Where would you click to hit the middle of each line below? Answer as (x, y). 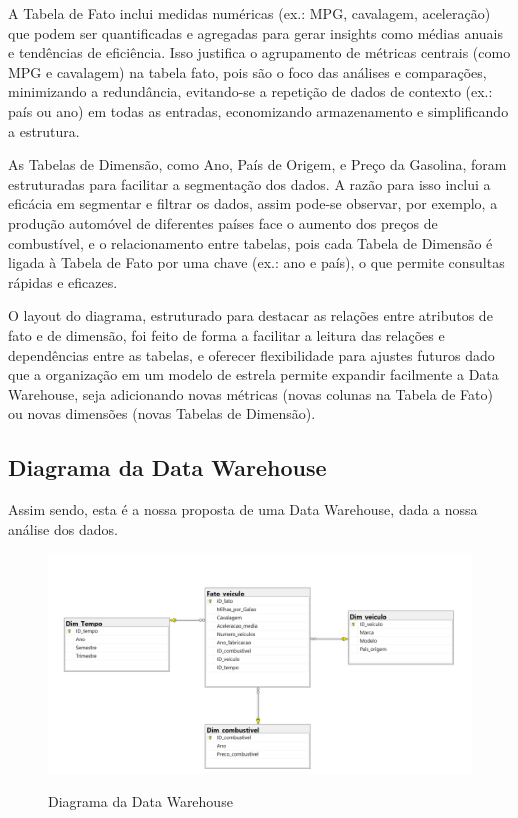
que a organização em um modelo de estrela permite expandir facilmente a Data (253, 374)
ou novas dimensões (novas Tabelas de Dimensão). (162, 413)
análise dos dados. (63, 528)
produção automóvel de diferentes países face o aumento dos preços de (223, 222)
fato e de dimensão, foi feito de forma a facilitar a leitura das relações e (226, 334)
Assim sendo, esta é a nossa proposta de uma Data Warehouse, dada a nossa (243, 509)
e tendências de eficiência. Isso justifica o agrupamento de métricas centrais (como (259, 52)
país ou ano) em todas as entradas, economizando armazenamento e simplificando (258, 110)
